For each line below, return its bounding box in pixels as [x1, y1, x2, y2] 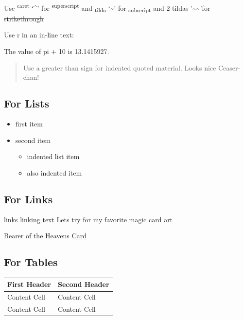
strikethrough [4, 13, 44, 23]
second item [15, 135, 51, 145]
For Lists [4, 96, 49, 111]
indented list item [27, 151, 80, 161]
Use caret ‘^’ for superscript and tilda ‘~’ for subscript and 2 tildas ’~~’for [4, 1, 210, 14]
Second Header [57, 279, 109, 289]
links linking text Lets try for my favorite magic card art [4, 214, 173, 224]
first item [15, 118, 43, 128]
